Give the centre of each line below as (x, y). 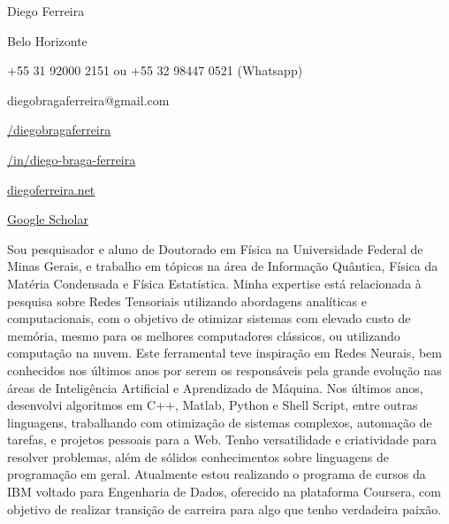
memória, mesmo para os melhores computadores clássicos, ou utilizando (204, 335)
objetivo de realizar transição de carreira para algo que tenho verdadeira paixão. (224, 509)
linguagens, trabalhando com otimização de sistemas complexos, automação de (220, 422)
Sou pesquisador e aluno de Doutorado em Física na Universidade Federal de (215, 248)
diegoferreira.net (51, 189)
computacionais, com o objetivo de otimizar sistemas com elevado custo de (209, 318)
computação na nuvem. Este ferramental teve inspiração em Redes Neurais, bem (224, 353)
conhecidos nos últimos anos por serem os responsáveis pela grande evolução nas (224, 370)
